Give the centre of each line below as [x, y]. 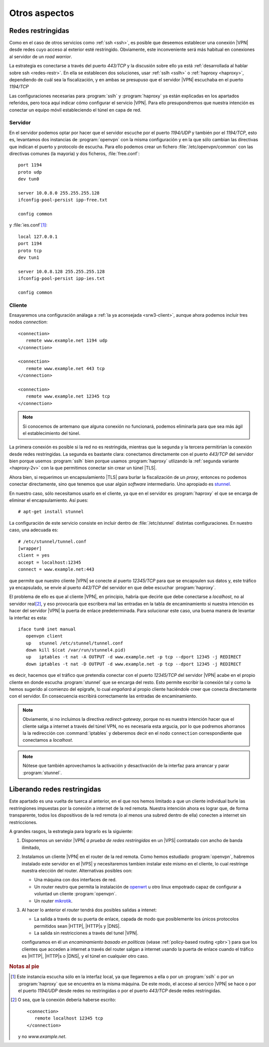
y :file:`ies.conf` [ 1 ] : [28, 225]
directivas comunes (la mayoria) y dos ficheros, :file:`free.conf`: [74, 153]
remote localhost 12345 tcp [69, 1018]
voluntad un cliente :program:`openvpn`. [75, 894]
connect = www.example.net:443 [56, 569]
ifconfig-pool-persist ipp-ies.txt [62, 279]
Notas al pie [24, 967]
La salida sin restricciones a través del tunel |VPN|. [86, 933]
